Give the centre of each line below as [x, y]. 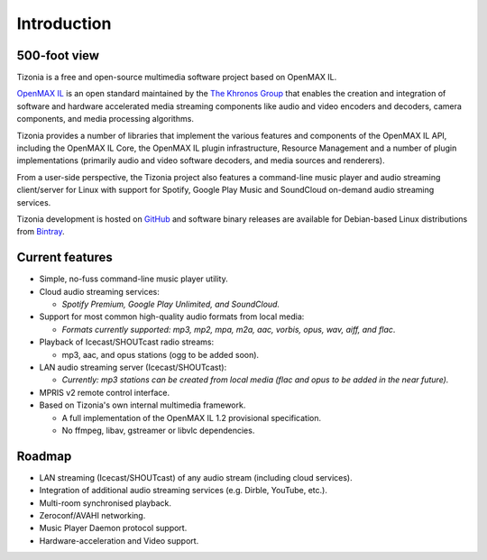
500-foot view [58, 55]
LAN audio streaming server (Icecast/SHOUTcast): [133, 367]
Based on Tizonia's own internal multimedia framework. [142, 405]
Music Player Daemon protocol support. [113, 528]
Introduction [64, 23]
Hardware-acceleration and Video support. [119, 540]
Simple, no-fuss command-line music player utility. [134, 279]
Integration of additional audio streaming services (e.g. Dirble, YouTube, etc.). [184, 491]
